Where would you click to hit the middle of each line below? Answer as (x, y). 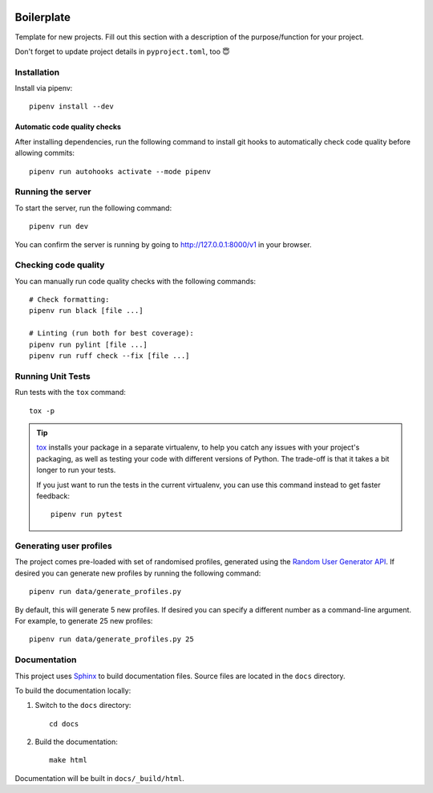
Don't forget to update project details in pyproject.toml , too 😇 (122, 51)
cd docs (64, 724)
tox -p (42, 411)
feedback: (53, 496)
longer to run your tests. (76, 470)
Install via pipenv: (44, 88)
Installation (37, 72)
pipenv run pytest (87, 514)
